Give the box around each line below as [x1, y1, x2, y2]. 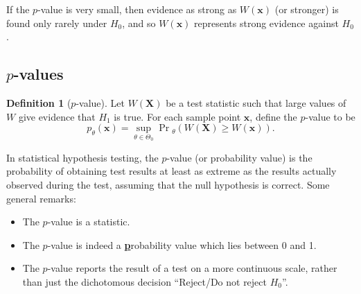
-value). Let [76, 95, 125, 110]
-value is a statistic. [47, 214, 130, 229]
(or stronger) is [274, 2, 339, 16]
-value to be [305, 109, 355, 123]
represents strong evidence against [194, 15, 339, 30]
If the [6, 2, 30, 16]
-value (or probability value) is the [166, 150, 312, 164]
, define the [249, 109, 297, 123]
